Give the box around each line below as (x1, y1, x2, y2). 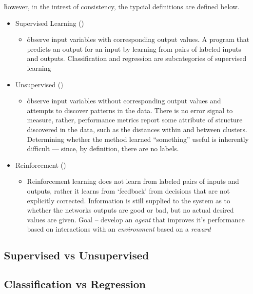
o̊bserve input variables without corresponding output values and (27, 96, 221, 106)
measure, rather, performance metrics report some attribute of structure (27, 115, 243, 125)
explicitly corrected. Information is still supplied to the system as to (27, 195, 230, 205)
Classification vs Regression (4, 276, 146, 292)
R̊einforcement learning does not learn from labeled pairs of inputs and (27, 176, 239, 186)
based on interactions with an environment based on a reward (27, 224, 211, 234)
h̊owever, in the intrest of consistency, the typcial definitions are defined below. (4, 1, 240, 11)
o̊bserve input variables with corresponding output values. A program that (27, 34, 250, 44)
